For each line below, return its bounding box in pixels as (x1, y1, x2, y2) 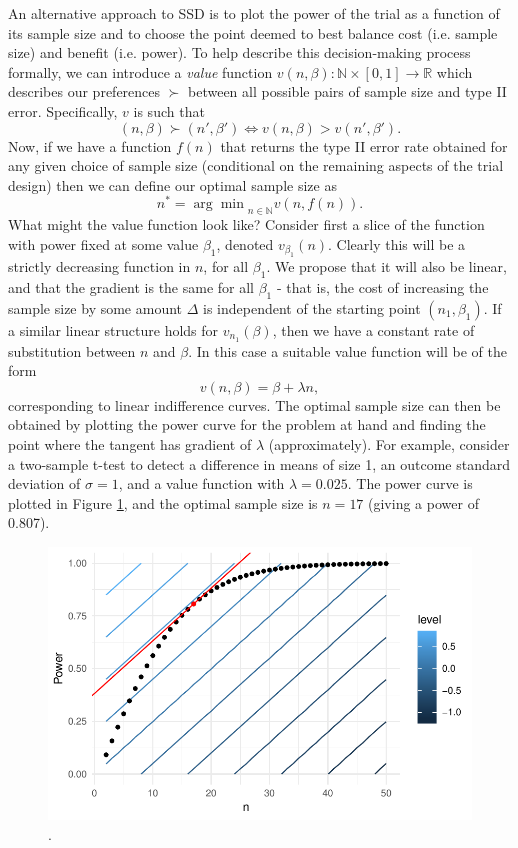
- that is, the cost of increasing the (276, 277, 489, 298)
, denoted (216, 233, 274, 254)
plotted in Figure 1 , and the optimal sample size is (8, 492, 318, 513)
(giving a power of (368, 492, 479, 513)
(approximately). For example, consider (268, 434, 510, 455)
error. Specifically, (8, 100, 118, 121)
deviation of (8, 473, 81, 494)
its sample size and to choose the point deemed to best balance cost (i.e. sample (8, 22, 498, 43)
